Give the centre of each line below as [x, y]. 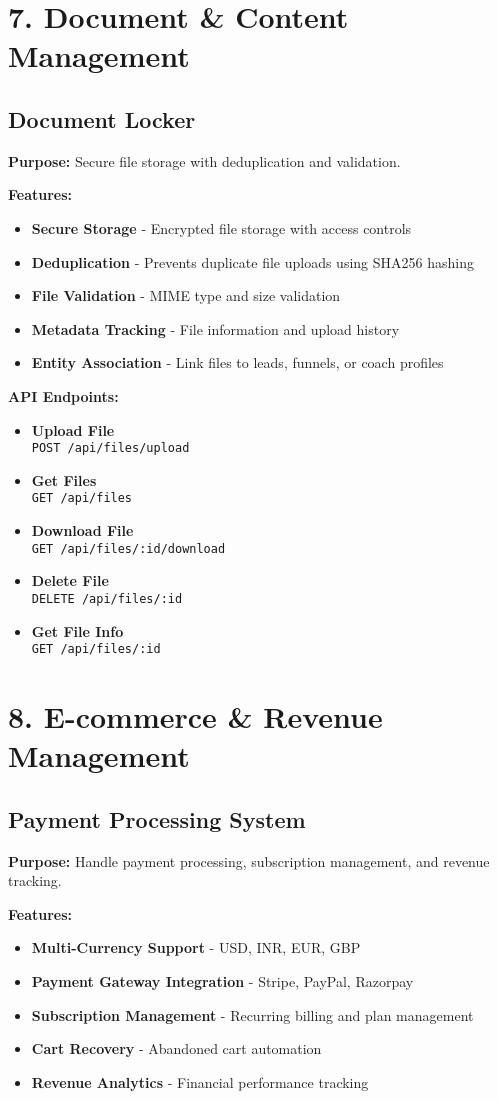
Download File [82, 530]
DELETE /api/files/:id [107, 598]
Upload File [73, 429]
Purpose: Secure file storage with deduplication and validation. [204, 160]
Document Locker [102, 118]
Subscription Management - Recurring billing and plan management [252, 1014]
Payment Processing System [157, 818]
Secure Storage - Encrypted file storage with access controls [221, 227]
